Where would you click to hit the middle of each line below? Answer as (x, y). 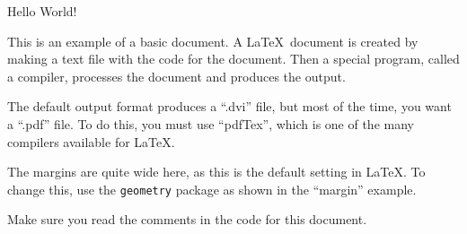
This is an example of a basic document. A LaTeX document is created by (213, 41)
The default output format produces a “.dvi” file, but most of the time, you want (229, 106)
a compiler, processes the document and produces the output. (176, 76)
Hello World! (42, 11)
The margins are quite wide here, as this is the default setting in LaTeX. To (216, 172)
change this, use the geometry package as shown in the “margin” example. (212, 189)
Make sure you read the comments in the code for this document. (187, 219)
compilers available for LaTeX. (91, 141)
